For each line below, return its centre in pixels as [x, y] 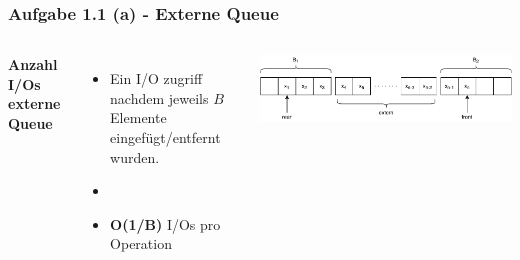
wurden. [135, 156]
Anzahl [33, 64]
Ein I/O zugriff [156, 78]
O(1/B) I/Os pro [165, 223]
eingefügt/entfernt [165, 137]
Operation [141, 243]
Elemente [138, 117]
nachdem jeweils [159, 97]
